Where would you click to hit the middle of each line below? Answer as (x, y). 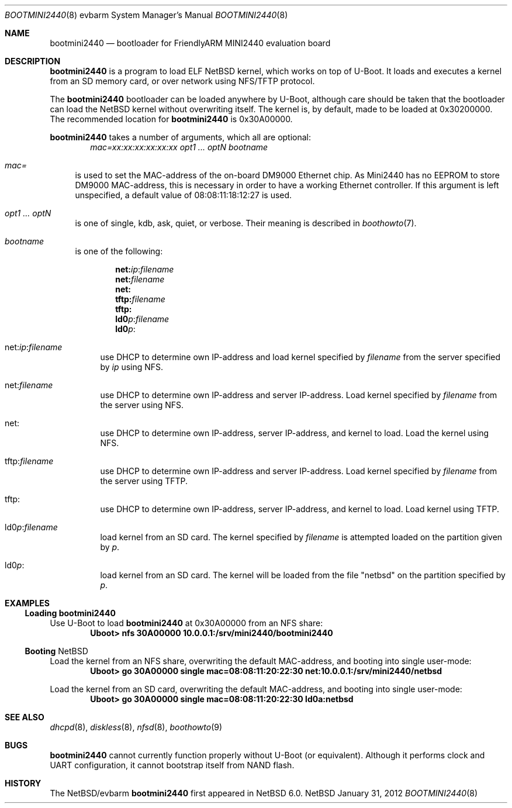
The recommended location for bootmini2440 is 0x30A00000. (171, 119)
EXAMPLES (27, 603)
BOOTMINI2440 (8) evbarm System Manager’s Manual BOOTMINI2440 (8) (146, 15)
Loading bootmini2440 (70, 613)
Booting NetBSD (56, 651)
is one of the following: (119, 251)
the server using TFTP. (144, 481)
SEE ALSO (25, 717)
